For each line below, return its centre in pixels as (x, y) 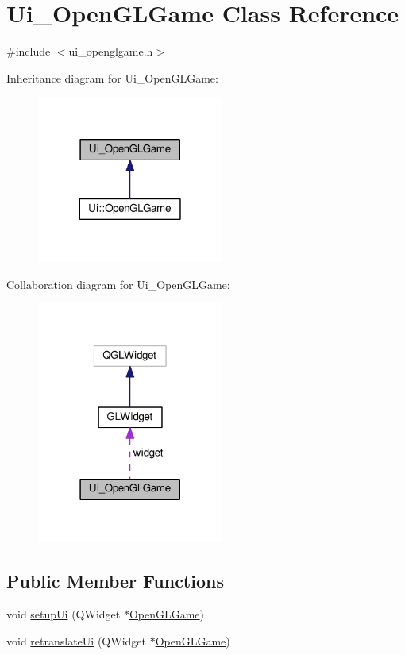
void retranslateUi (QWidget (76, 640)
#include (29, 51)
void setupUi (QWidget (64, 614)
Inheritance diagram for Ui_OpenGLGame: (112, 77)
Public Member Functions (115, 581)
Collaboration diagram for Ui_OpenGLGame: (118, 284)
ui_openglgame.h (111, 51)
